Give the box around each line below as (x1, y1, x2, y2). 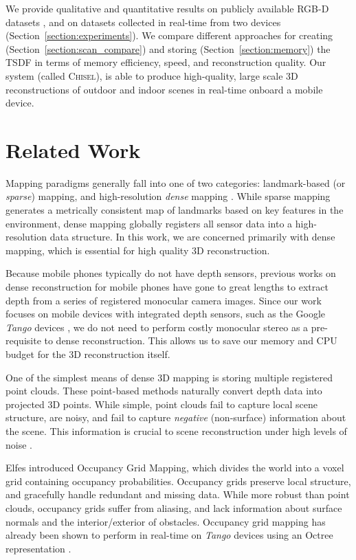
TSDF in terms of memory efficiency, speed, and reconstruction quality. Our (5, 55, 326, 69)
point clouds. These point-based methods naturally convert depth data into (5, 383, 322, 398)
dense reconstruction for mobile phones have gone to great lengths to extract (5, 280, 329, 294)
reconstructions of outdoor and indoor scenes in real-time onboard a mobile (5, 82, 323, 96)
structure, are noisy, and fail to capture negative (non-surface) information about (5, 410, 346, 425)
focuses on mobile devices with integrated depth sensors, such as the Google (5, 306, 326, 321)
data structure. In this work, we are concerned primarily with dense (49, 229, 335, 244)
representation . (5, 541, 71, 555)
